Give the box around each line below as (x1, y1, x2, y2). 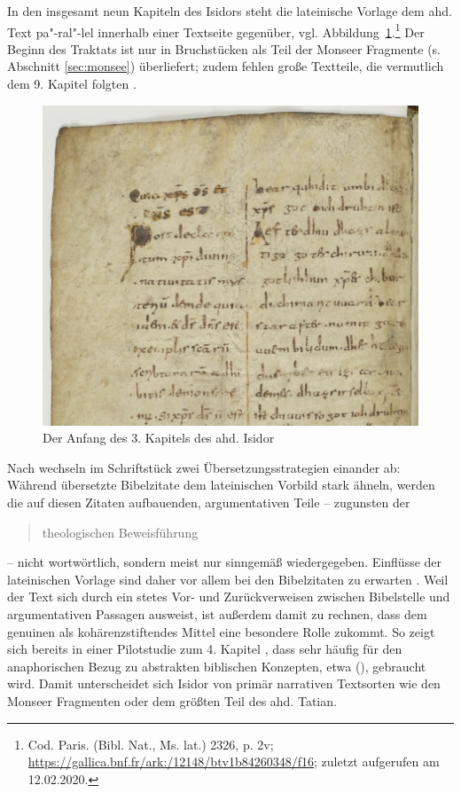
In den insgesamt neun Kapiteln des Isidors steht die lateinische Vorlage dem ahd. (7, 2, 452, 20)
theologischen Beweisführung (42, 522, 199, 541)
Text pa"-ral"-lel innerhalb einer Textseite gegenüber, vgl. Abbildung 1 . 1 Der (7, 20, 425, 41)
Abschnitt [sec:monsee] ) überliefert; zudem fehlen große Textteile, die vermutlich (7, 57, 444, 75)
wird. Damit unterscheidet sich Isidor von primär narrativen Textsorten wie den (7, 674, 441, 693)
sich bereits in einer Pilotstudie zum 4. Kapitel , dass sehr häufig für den (7, 640, 402, 658)
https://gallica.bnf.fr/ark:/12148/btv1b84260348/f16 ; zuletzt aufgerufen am (27, 752, 440, 771)
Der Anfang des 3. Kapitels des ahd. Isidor (43, 428, 275, 447)
